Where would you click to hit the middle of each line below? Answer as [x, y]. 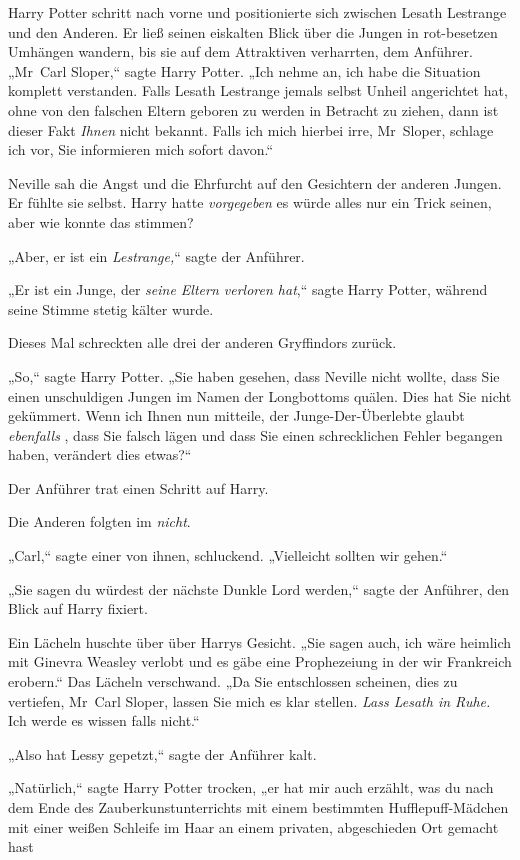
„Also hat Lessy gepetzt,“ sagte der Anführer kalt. [162, 753]
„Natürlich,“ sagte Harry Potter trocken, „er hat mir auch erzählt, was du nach [251, 787]
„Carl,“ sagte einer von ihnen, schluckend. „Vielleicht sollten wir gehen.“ [228, 555]
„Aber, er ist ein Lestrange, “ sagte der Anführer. [156, 255]
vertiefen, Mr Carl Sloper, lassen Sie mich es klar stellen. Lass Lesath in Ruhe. [249, 700]
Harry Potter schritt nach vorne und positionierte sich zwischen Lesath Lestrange [257, 12]
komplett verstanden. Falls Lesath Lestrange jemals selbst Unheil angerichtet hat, [258, 90]
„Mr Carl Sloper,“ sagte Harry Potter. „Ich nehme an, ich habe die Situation [244, 70]
